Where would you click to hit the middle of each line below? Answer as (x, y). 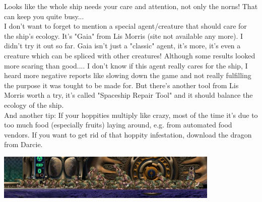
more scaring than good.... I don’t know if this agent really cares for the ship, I (126, 65)
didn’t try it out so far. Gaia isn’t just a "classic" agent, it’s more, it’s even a (122, 46)
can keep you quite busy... (44, 16)
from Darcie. (23, 144)
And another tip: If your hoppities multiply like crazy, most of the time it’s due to (131, 115)
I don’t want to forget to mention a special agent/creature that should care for (125, 26)
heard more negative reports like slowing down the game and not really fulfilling (128, 75)
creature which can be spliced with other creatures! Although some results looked (130, 55)
